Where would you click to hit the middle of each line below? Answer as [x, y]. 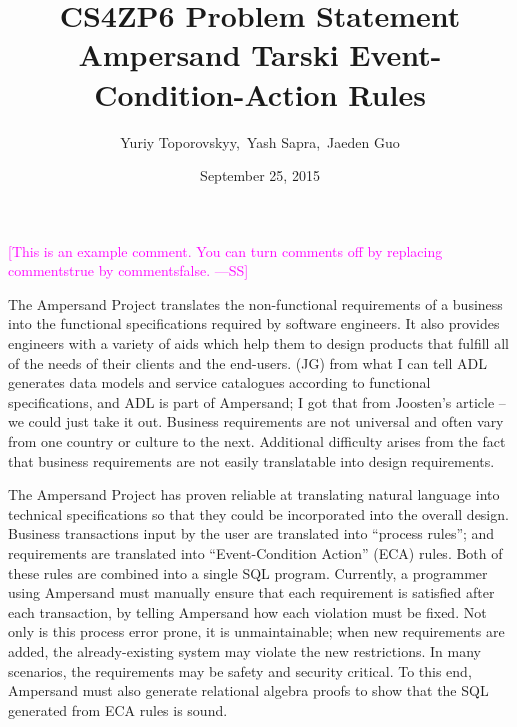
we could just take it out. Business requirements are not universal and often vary [256, 421]
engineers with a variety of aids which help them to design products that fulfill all [258, 343]
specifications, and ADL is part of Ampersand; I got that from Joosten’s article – [257, 401]
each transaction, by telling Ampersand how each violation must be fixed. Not [247, 611]
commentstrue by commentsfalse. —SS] [128, 270]
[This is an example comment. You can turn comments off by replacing [225, 250]
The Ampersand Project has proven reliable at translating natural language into [254, 494]
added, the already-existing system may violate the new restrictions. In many [244, 650]
